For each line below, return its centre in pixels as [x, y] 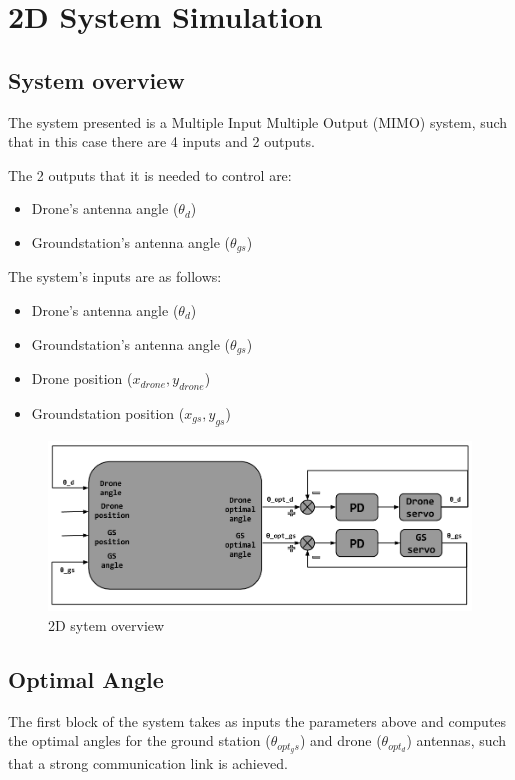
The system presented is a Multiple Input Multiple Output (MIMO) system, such [258, 121]
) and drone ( [340, 740]
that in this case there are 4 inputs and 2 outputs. [161, 141]
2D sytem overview [106, 624]
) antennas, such [456, 740]
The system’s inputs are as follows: [115, 276]
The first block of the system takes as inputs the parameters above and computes [257, 720]
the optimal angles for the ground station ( [139, 740]
